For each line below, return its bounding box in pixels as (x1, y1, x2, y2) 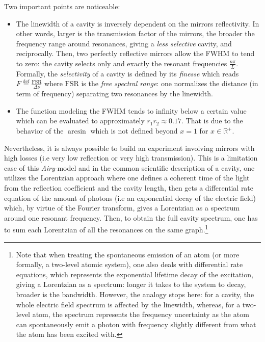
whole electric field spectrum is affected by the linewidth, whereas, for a (16, 299, 241, 309)
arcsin (67, 128, 86, 135)
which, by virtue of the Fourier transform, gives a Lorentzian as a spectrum (4, 202, 240, 213)
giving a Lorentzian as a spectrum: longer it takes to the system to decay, (16, 279, 246, 290)
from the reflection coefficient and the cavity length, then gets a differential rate (4, 182, 254, 193)
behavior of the (16, 125, 64, 136)
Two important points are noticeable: (4, 1, 120, 11)
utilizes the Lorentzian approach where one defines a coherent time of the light (4, 172, 250, 183)
